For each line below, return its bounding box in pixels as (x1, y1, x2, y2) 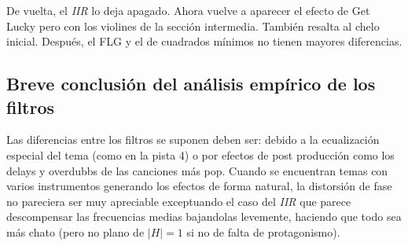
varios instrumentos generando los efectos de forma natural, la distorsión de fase (6, 178, 392, 194)
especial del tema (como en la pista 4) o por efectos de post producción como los (6, 146, 395, 163)
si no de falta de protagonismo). (186, 223, 340, 240)
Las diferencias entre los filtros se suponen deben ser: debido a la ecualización (6, 131, 380, 148)
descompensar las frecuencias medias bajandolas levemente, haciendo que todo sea (6, 208, 402, 225)
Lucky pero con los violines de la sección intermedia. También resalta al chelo (6, 17, 380, 34)
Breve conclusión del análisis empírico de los (6, 72, 376, 96)
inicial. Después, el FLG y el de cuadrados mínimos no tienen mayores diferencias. (6, 33, 402, 50)
